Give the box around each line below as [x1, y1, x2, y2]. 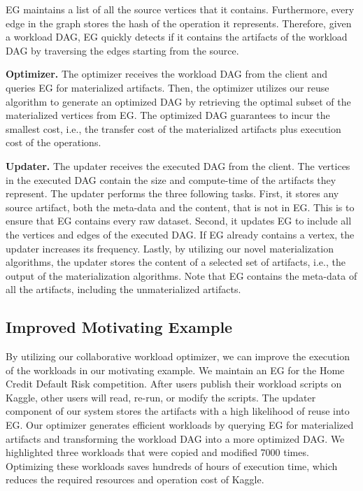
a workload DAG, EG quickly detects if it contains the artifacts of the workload [6, 29, 348, 44]
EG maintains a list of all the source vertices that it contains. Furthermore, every [6, 2, 355, 16]
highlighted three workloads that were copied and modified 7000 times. [6, 445, 309, 460]
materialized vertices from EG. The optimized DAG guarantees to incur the [6, 108, 330, 122]
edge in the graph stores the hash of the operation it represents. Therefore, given [6, 15, 352, 30]
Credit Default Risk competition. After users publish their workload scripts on [6, 376, 342, 391]
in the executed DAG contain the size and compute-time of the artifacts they [6, 172, 336, 187]
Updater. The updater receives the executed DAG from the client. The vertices [6, 158, 350, 173]
